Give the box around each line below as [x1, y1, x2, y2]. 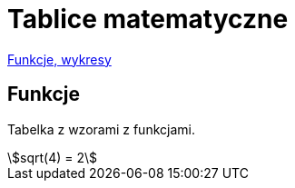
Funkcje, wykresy [7, 51, 112, 67]
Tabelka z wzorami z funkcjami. [7, 121, 195, 137]
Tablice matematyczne [7, 4, 289, 35]
